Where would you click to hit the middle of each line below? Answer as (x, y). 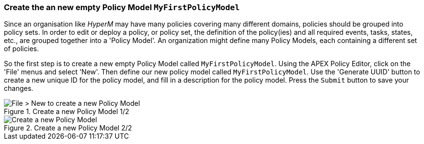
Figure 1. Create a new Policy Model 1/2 (67, 112)
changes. (19, 88)
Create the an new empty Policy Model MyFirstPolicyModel (122, 7)
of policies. (22, 49)
